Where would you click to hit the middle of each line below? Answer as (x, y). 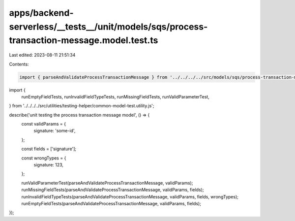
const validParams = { (44, 124)
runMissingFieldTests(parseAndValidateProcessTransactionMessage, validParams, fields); (113, 190)
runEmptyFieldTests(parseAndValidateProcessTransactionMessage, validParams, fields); (111, 203)
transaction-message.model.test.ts (84, 41)
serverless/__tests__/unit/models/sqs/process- (108, 27)
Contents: (19, 64)
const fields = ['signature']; (49, 149)
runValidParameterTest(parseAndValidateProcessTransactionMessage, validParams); (107, 183)
